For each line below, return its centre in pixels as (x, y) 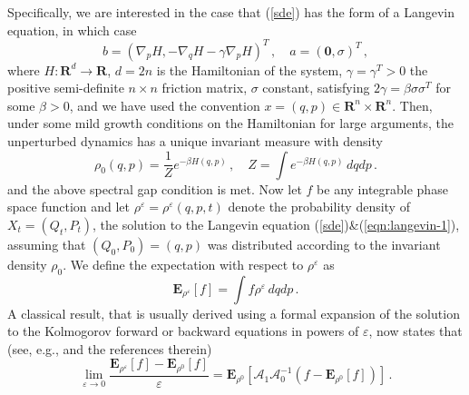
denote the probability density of (319, 207)
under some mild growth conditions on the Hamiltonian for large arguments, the (230, 123)
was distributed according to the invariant (324, 244)
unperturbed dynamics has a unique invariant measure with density (195, 141)
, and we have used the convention (165, 105)
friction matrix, (205, 88)
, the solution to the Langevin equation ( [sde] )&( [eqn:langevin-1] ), (276, 224)
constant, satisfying (316, 88)
